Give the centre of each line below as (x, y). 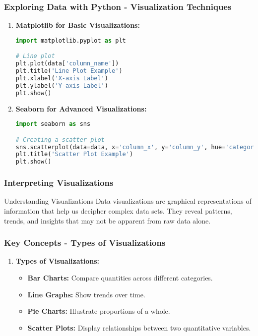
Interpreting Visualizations (59, 183)
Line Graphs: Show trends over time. (86, 294)
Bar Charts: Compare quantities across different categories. (120, 278)
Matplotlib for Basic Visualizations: (78, 25)
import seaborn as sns (53, 124)
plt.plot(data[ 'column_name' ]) (67, 64)
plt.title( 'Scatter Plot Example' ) (74, 154)
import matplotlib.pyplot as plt (71, 40)
